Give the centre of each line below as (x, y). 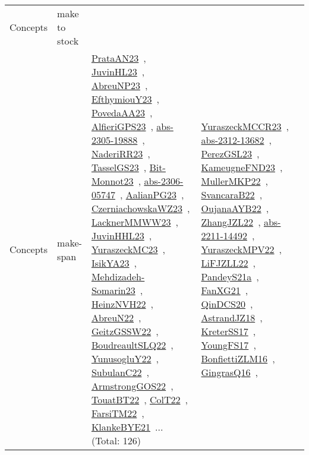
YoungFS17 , (228, 345)
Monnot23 (112, 181)
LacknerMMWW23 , (135, 222)
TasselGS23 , (119, 167)
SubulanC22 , (120, 372)
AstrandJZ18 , (232, 317)
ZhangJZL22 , (231, 222)
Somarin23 (113, 290)
